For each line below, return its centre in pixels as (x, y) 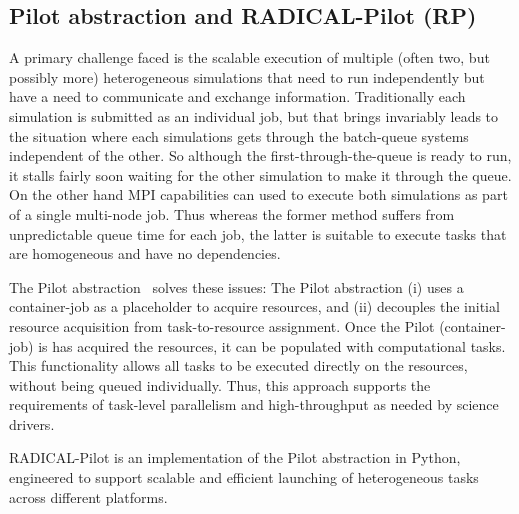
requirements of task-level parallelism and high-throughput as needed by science (254, 404)
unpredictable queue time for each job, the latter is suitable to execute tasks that (258, 233)
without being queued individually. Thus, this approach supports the (220, 384)
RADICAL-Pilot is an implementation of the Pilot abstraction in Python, (235, 457)
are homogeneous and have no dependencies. (145, 253)
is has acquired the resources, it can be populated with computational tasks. (272, 345)
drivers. (32, 423)
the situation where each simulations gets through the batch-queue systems (239, 135)
